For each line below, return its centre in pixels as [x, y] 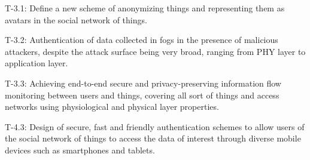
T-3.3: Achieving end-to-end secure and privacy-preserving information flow [143, 83]
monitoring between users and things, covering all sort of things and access [142, 95]
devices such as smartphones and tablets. [80, 150]
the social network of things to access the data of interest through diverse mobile [153, 138]
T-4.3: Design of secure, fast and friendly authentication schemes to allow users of [155, 126]
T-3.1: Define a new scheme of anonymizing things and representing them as [145, 8]
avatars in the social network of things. [76, 19]
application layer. [37, 63]
